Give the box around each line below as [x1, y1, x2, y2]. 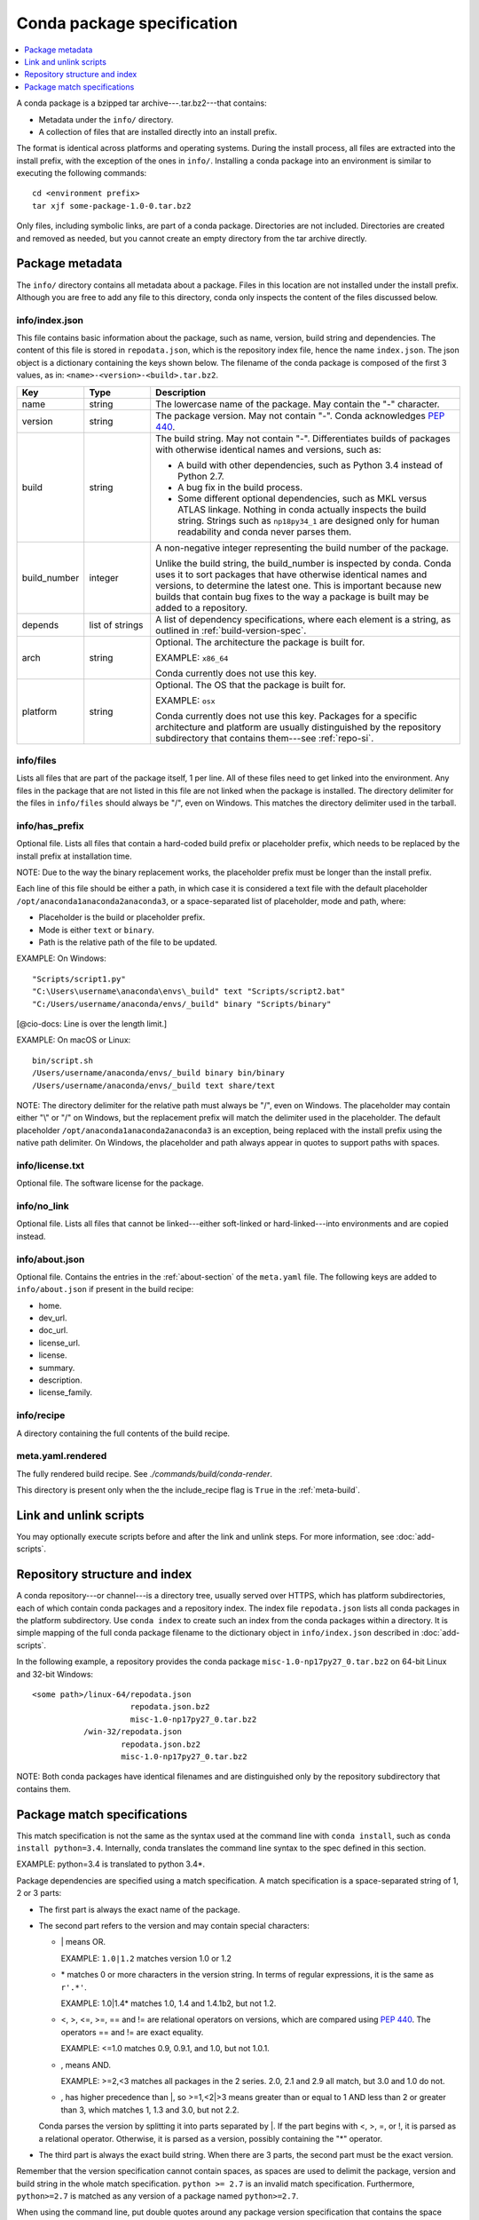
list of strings [89, 618, 144, 630]
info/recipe [16, 1409, 66, 1422]
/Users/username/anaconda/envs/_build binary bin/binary [32, 1068, 286, 1078]
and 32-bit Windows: [16, 1669, 93, 1679]
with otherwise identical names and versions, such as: [155, 443, 381, 456]
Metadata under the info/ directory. [38, 114, 174, 124]
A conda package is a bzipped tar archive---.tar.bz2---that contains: [16, 98, 268, 108]
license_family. [38, 1387, 93, 1398]
